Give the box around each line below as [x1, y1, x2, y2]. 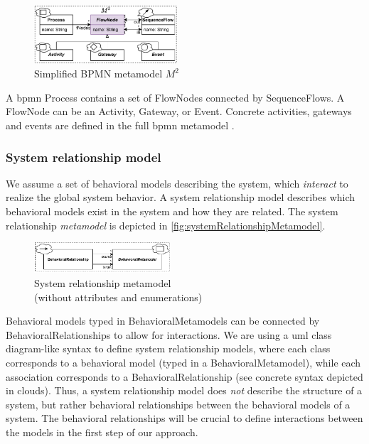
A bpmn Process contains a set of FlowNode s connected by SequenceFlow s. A [6, 90, 345, 104]
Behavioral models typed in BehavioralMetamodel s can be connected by [6, 313, 320, 328]
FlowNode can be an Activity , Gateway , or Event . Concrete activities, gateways [6, 104, 352, 119]
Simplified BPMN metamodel [34, 66, 163, 81]
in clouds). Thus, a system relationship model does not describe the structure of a [6, 383, 363, 398]
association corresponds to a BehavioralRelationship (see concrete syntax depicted [6, 369, 363, 384]
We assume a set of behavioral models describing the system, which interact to [6, 175, 348, 190]
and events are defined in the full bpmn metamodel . [6, 118, 235, 133]
